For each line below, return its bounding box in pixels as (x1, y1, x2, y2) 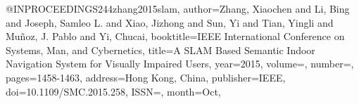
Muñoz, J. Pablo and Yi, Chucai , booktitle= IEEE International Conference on (6, 29, 345, 44)
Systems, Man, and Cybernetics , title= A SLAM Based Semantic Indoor (6, 42, 315, 57)
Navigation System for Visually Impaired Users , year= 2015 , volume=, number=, (6, 56, 354, 71)
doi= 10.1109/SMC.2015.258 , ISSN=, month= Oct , (6, 84, 221, 98)
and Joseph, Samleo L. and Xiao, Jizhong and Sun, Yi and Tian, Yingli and (6, 15, 334, 30)
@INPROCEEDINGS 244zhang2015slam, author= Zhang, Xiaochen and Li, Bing (6, 1, 350, 15)
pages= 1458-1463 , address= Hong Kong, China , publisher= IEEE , (6, 70, 286, 84)
